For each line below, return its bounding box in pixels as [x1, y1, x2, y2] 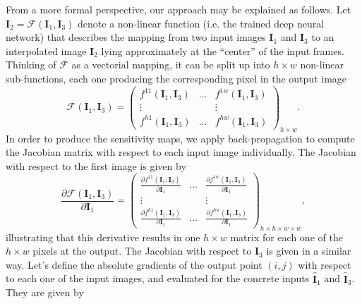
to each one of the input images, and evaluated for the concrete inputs [6, 271, 310, 286]
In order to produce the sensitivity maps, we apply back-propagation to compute [6, 130, 355, 145]
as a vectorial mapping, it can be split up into [71, 57, 270, 72]
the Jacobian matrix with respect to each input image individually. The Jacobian [6, 145, 356, 159]
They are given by [6, 285, 84, 300]
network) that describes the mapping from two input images [6, 30, 266, 44]
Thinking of [6, 57, 56, 72]
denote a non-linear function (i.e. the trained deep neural [78, 16, 325, 30]
